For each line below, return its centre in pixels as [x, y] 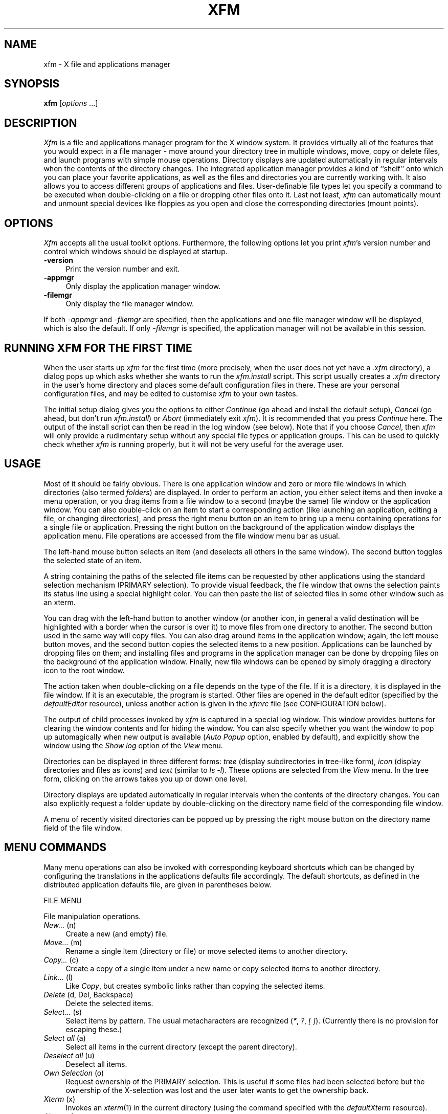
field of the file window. [83, 828]
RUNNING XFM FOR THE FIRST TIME [98, 348]
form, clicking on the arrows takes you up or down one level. [145, 778]
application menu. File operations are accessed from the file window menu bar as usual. [192, 536]
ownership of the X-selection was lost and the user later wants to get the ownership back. [217, 1090]
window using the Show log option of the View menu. [133, 745]
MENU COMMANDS [55, 848]
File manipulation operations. [92, 916]
